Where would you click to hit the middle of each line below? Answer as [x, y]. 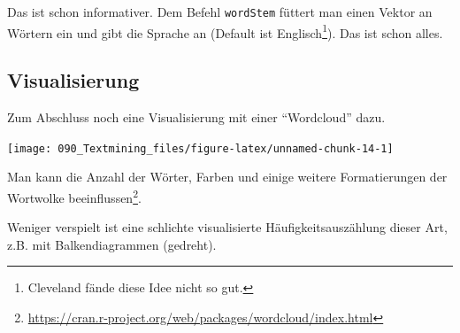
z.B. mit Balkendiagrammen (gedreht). [112, 244]
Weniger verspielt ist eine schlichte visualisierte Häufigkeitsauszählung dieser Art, [227, 227]
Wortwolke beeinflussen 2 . [74, 196]
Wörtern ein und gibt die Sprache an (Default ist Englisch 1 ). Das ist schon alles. [225, 31]
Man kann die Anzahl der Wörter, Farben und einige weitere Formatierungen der [227, 177]
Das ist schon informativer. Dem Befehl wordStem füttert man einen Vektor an [220, 12]
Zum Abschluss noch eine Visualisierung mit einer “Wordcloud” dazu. [196, 117]
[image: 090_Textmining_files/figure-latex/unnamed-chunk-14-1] [200, 148]
